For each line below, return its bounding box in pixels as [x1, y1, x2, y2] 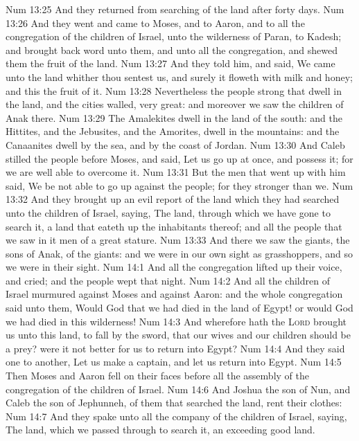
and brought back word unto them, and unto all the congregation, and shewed [6, 42, 338, 57]
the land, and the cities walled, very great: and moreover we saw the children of [6, 97, 344, 111]
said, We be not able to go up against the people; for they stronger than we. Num [6, 178, 353, 192]
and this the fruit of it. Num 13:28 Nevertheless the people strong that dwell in [6, 83, 342, 98]
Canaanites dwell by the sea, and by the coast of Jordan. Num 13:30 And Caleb [6, 137, 345, 152]
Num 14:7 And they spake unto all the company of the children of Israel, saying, [6, 408, 347, 423]
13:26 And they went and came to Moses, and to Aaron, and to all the [6, 15, 305, 30]
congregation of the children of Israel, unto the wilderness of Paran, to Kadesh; [6, 29, 342, 44]
